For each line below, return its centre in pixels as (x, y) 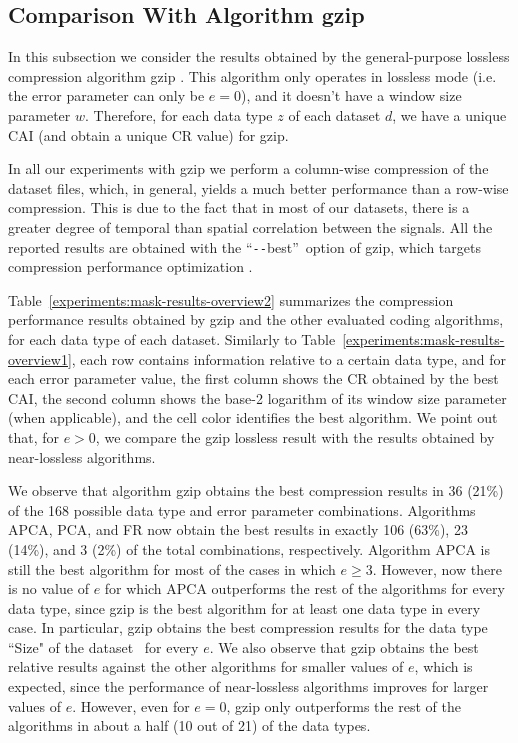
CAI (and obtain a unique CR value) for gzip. (148, 134)
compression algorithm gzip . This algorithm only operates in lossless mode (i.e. (252, 75)
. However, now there (437, 568)
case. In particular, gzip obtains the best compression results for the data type (248, 627)
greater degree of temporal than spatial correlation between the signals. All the (250, 226)
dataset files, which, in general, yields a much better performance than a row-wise (258, 187)
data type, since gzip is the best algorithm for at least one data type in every (244, 607)
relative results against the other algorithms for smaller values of (206, 666)
